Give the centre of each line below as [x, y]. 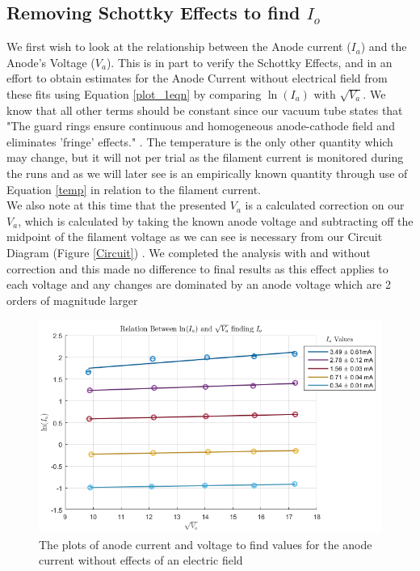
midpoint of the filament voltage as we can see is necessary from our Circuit [195, 237]
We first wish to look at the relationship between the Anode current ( [179, 47]
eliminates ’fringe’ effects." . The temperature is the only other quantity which [200, 141]
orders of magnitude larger [72, 300]
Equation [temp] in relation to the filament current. [134, 189]
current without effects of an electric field [141, 560]
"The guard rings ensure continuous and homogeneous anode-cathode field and [201, 126]
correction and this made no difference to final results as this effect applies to [197, 268]
